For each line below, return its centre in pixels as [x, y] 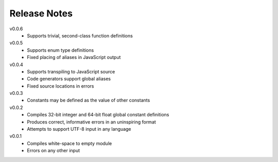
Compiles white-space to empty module [69, 143]
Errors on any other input [53, 151]
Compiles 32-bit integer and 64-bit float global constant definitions [98, 115]
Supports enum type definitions [60, 50]
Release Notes [41, 13]
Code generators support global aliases [69, 79]
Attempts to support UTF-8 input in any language [79, 129]
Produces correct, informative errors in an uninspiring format [92, 122]
